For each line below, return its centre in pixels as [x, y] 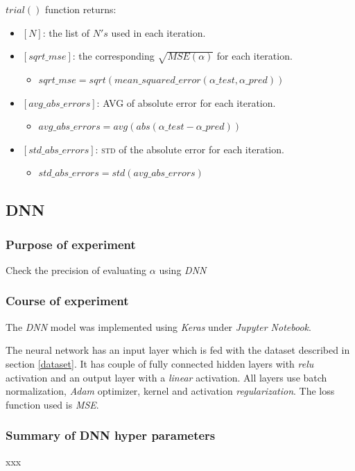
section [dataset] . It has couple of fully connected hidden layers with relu [160, 363]
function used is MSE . [52, 404]
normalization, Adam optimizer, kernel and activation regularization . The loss [170, 391]
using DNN [183, 269]
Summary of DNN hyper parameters [111, 435]
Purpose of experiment [71, 244]
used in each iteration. [158, 32]
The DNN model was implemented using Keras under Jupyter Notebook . [158, 326]
